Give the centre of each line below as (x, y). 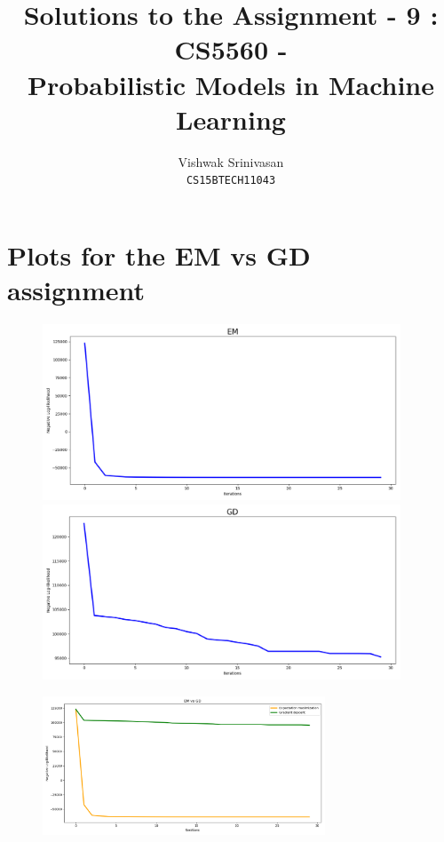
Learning (231, 119)
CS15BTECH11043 (231, 181)
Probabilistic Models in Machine (231, 84)
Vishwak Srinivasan (231, 161)
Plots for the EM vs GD (159, 254)
